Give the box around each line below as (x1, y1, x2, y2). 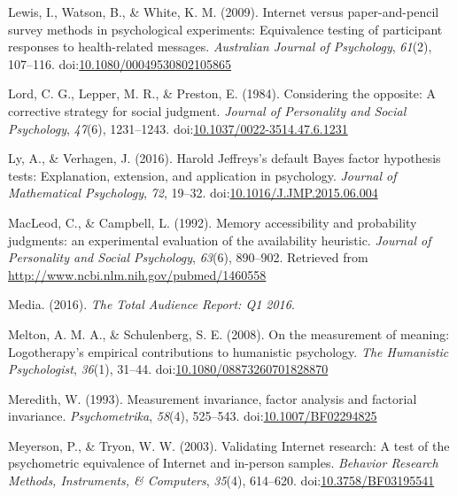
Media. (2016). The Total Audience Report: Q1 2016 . (8, 295, 295, 314)
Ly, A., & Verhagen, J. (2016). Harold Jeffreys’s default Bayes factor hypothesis (8, 149, 441, 167)
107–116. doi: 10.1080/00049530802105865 (8, 54, 232, 73)
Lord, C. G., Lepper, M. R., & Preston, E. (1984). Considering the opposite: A (8, 84, 436, 103)
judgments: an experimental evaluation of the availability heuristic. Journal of (8, 230, 431, 249)
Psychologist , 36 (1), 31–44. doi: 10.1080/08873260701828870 (8, 360, 329, 378)
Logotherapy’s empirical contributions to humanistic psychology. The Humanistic (8, 342, 449, 360)
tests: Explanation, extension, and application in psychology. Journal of (8, 166, 397, 184)
